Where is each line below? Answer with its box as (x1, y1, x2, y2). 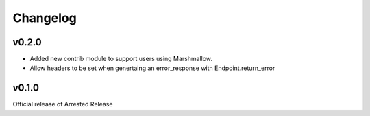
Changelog (12, 10, 77, 25)
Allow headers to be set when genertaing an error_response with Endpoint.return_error (29, 64, 275, 72)
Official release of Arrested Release (12, 100, 113, 108)
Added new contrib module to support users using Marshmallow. (29, 55, 212, 63)
